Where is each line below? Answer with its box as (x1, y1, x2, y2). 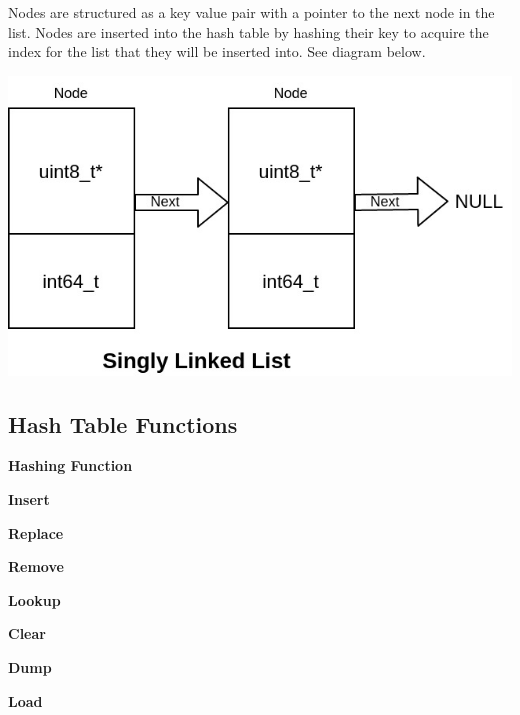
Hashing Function (8, 455, 133, 476)
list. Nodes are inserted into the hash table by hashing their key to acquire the (8, 21, 489, 42)
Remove (8, 556, 64, 577)
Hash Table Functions (8, 408, 238, 439)
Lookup (8, 589, 61, 610)
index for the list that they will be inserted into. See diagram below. (8, 41, 426, 62)
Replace (8, 522, 64, 543)
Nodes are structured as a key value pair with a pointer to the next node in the (8, 2, 495, 22)
